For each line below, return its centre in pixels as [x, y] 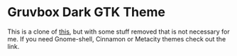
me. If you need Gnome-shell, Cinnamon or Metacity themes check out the [117, 38]
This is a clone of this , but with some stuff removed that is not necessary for [118, 31]
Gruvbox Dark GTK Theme [86, 12]
